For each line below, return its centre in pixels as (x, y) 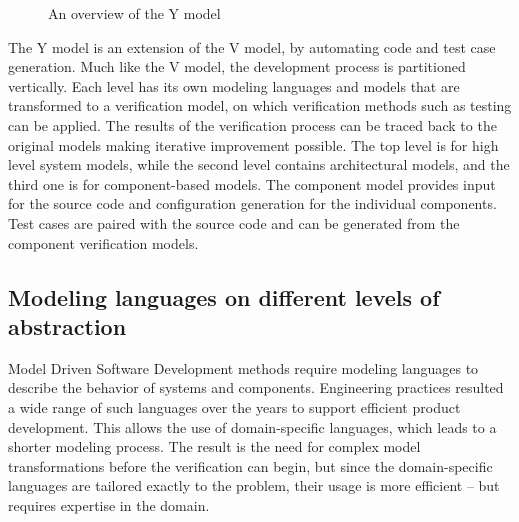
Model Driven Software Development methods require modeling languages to (243, 367)
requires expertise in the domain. (109, 504)
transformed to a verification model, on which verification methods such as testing (260, 105)
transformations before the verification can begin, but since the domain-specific (250, 465)
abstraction (67, 325)
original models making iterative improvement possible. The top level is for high (253, 144)
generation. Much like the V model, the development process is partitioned (237, 66)
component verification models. (103, 242)
